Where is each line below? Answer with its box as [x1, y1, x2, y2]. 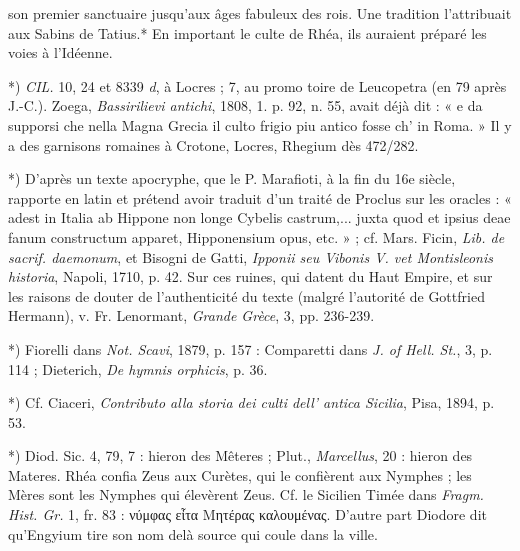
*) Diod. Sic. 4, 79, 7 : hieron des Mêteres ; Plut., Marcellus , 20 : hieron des [8, 445, 473, 466]
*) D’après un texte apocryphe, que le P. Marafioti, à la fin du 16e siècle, [8, 168, 456, 189]
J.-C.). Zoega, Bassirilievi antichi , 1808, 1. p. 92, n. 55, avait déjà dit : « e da [8, 95, 483, 116]
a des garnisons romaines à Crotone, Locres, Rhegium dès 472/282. [8, 134, 419, 155]
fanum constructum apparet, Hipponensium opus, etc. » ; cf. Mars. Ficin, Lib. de [8, 226, 505, 247]
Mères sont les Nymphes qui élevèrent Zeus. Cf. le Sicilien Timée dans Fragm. [8, 484, 484, 505]
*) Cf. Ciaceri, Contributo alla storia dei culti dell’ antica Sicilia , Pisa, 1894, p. [8, 392, 495, 413]
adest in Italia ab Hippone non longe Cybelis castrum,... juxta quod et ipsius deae [8, 207, 511, 228]
